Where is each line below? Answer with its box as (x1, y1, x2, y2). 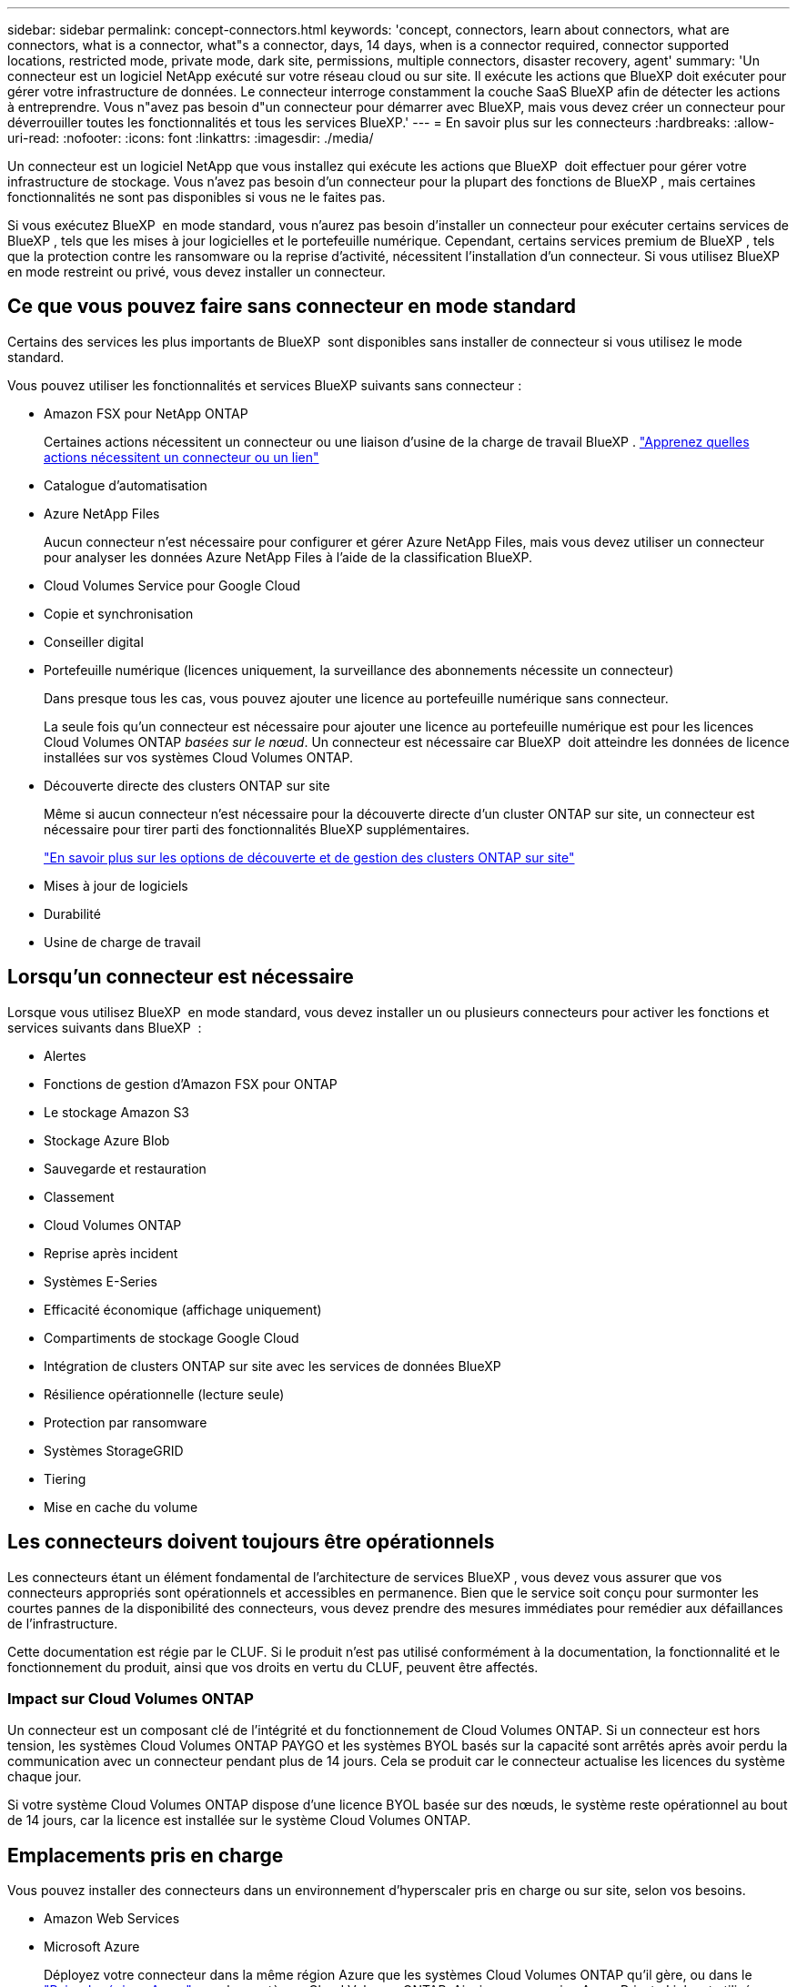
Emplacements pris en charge (7, 1843, 284, 1867)
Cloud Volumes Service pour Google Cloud (44, 577, 301, 593)
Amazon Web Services (44, 1911, 180, 1927)
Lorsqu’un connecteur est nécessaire (7, 965, 354, 989)
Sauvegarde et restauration (44, 1160, 207, 1176)
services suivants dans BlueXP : (7, 1019, 202, 1035)
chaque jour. (7, 1769, 82, 1785)
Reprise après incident (44, 1245, 178, 1261)
